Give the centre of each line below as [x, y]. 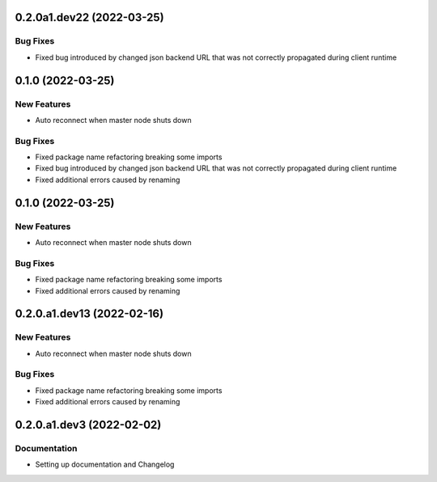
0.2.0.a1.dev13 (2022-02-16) [89, 314]
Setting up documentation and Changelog [105, 464]
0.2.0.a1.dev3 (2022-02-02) [88, 425]
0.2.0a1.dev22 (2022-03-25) [90, 17]
